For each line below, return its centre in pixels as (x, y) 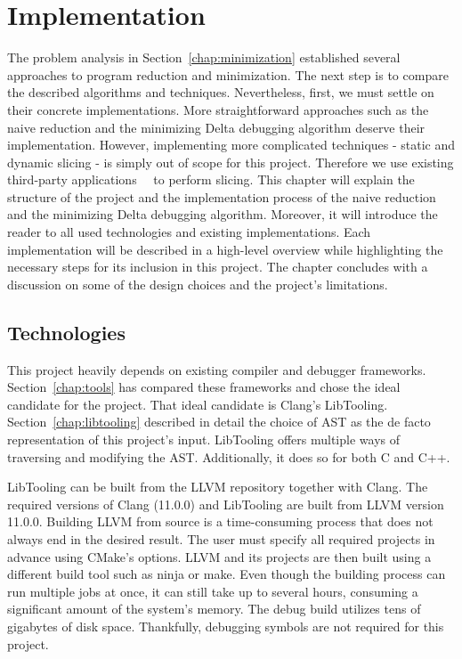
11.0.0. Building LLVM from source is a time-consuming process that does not (220, 521)
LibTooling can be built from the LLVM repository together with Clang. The (218, 487)
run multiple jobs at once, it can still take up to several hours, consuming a (213, 591)
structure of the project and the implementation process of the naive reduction (222, 196)
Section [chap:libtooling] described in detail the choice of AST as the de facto (219, 422)
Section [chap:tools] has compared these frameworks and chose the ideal (204, 387)
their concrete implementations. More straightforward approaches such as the (218, 109)
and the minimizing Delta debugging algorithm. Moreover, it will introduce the (223, 214)
